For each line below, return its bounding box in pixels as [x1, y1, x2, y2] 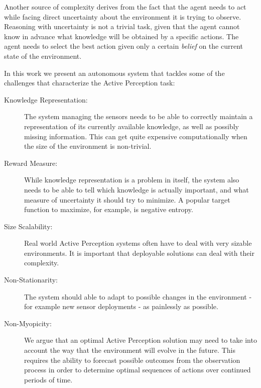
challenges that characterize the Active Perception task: [4, 77, 175, 88]
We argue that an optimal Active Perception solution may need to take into [24, 335, 257, 345]
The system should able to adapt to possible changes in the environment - [24, 291, 252, 302]
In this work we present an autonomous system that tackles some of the [4, 67, 225, 78]
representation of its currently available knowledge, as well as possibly [24, 121, 239, 131]
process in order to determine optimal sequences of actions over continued [24, 364, 251, 375]
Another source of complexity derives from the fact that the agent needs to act [4, 2, 246, 12]
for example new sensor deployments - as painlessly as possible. [24, 301, 218, 312]
